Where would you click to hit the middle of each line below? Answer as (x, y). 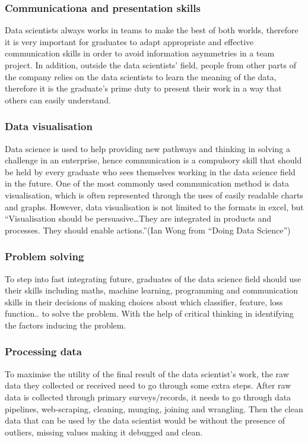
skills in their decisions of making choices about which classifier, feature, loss (144, 301)
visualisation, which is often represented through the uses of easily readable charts (154, 195)
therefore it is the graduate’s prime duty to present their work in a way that (143, 88)
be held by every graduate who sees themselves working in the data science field (150, 171)
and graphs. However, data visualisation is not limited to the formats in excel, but (154, 206)
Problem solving (45, 256)
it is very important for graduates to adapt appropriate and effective (129, 41)
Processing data (43, 351)
